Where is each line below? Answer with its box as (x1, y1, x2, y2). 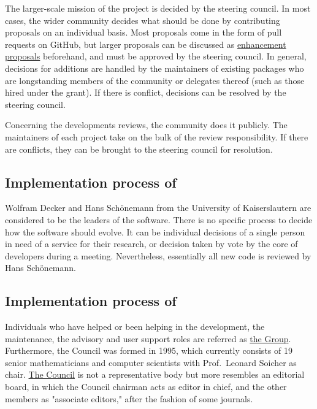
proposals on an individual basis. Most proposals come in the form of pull (5, 26, 282, 39)
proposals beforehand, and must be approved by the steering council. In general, (5, 50, 307, 63)
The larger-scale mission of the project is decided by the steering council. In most (5, 2, 311, 14)
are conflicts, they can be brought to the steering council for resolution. (5, 142, 273, 155)
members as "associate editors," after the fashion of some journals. (5, 392, 253, 405)
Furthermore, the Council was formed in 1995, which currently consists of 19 (5, 344, 292, 357)
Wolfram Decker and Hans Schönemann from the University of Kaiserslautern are (5, 201, 311, 214)
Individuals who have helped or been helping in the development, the (5, 320, 265, 333)
